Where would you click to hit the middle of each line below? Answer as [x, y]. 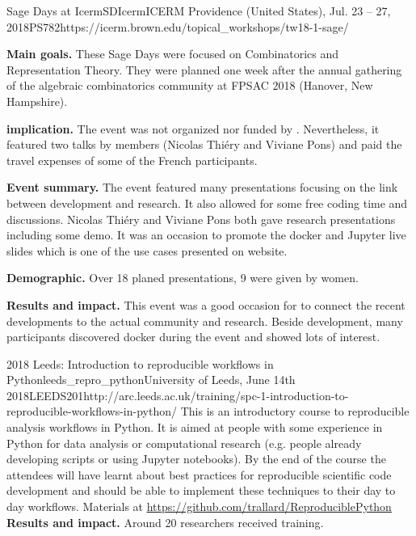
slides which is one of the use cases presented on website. [147, 250]
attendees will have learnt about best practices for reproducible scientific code [199, 474]
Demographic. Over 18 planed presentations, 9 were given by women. [183, 278]
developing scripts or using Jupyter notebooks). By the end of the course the [196, 459]
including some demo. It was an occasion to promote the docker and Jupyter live [206, 235]
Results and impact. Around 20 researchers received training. [165, 522]
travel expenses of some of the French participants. [132, 160]
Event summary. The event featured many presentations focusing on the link [202, 187]
